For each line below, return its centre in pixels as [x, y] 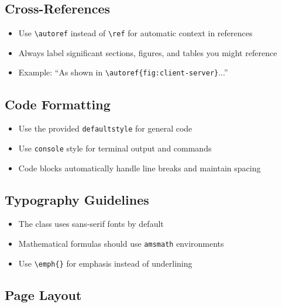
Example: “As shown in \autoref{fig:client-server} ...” [123, 72]
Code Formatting [58, 104]
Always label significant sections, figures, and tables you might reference [148, 52]
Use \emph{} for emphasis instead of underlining [105, 263]
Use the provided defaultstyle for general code [105, 128]
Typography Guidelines [77, 199]
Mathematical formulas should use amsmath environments [121, 244]
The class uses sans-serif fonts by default [91, 224]
